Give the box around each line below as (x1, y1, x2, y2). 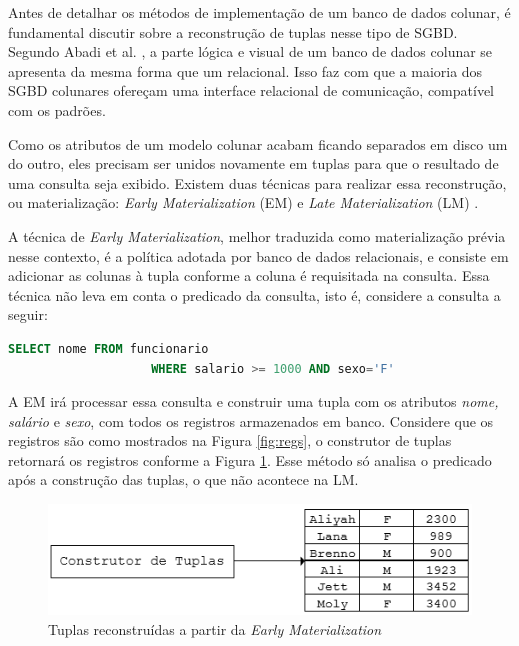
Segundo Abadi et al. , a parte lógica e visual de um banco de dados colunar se (8, 41, 493, 62)
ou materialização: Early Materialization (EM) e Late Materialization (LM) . (8, 192, 479, 213)
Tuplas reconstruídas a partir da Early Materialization (48, 618, 382, 639)
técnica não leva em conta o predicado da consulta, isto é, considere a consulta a (8, 284, 501, 305)
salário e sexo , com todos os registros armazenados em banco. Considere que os (8, 410, 494, 431)
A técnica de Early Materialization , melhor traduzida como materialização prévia (8, 225, 506, 246)
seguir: (8, 304, 48, 325)
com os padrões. (8, 99, 106, 120)
